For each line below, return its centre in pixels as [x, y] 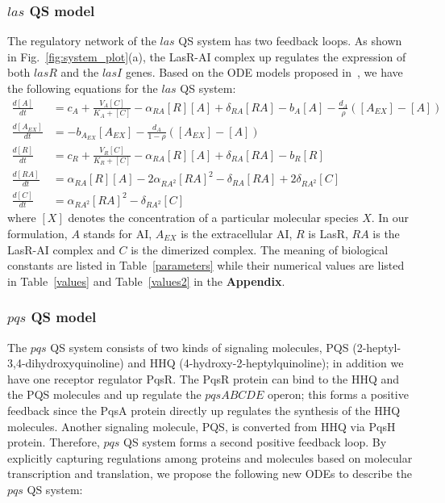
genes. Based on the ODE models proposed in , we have [264, 72]
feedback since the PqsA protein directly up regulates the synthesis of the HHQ [204, 410]
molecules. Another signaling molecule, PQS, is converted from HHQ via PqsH [202, 426]
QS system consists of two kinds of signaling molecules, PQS [200, 347]
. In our [390, 218]
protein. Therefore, [54, 442]
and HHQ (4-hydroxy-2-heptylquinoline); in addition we [266, 363]
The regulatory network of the [82, 41]
